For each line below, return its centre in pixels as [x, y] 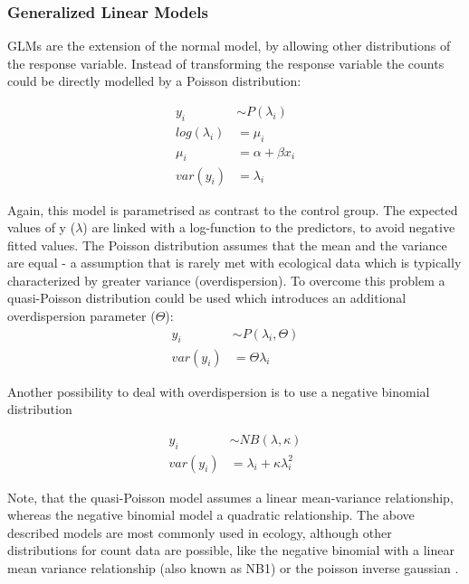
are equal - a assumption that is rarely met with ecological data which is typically [234, 263]
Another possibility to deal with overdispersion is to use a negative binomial [219, 391]
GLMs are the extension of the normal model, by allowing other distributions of [229, 46]
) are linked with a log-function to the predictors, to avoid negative [269, 227]
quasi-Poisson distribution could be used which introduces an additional [207, 298]
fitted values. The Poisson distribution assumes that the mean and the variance [227, 245]
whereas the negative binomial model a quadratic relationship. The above [211, 515]
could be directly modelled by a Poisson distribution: [154, 81]
